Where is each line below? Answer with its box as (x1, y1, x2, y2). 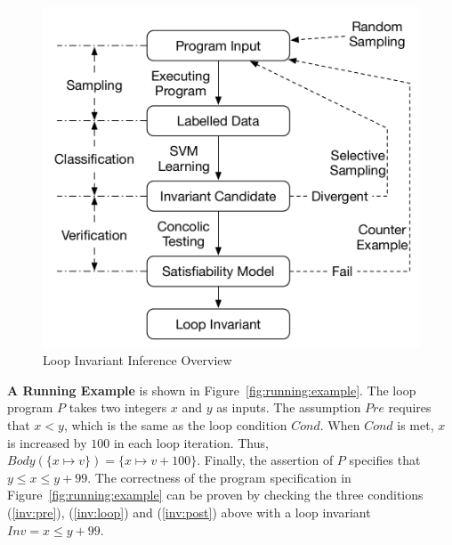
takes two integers (69, 398, 167, 417)
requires (388, 398, 432, 417)
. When (319, 415, 360, 434)
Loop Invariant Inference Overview (43, 351, 232, 370)
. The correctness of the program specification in (87, 468, 351, 486)
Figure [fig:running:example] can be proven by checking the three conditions (7, 485, 424, 504)
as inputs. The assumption (216, 398, 361, 417)
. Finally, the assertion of (197, 451, 334, 469)
